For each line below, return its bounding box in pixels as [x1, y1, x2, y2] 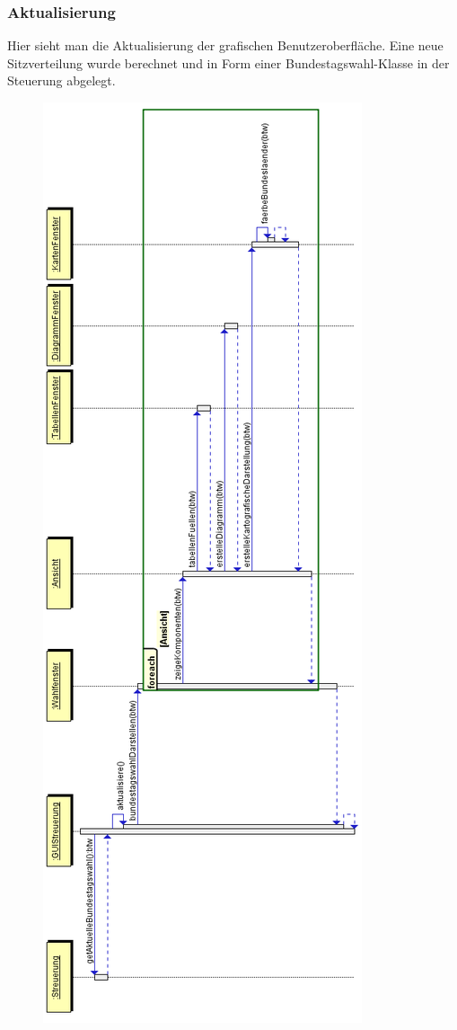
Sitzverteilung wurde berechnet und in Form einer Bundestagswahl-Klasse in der [7, 53, 450, 72]
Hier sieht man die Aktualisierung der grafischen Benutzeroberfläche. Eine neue [7, 36, 444, 55]
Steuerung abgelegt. [7, 71, 116, 90]
